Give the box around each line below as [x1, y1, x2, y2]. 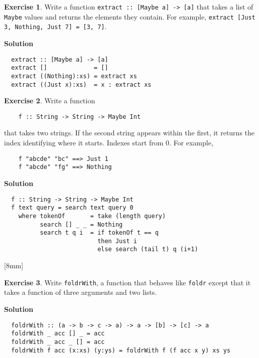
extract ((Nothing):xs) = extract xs [11, 72, 137, 80]
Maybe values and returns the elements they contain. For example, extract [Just [4, 11, 255, 22]
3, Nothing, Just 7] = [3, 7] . [4, 21, 107, 32]
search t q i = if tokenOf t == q [40, 229, 159, 237]
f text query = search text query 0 [11, 204, 134, 212]
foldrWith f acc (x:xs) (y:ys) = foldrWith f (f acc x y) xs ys [11, 346, 231, 354]
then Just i [97, 237, 137, 245]
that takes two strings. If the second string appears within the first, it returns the [4, 127, 255, 138]
